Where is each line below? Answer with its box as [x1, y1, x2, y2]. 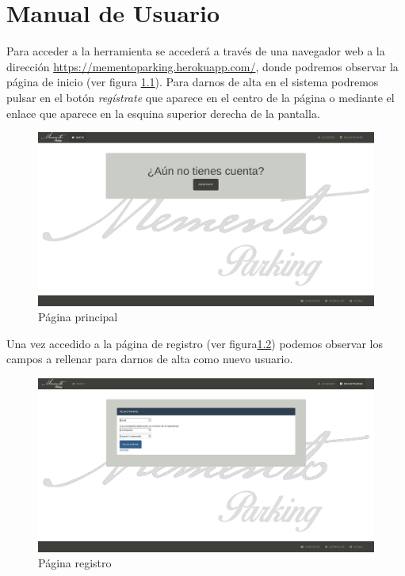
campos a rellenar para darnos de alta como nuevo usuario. [6, 351, 293, 367]
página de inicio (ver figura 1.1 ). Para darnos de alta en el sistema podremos [6, 74, 379, 90]
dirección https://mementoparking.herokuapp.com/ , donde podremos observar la [6, 58, 399, 74]
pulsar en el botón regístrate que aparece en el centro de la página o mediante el [6, 89, 395, 105]
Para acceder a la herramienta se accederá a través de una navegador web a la [6, 43, 385, 59]
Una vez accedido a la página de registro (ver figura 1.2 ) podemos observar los [6, 335, 383, 351]
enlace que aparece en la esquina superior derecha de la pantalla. [6, 104, 320, 121]
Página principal [38, 309, 118, 325]
